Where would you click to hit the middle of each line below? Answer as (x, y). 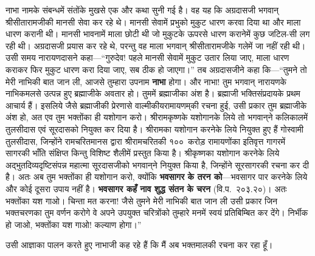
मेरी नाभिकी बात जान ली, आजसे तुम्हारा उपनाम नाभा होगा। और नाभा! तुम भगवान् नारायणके (146, 81)
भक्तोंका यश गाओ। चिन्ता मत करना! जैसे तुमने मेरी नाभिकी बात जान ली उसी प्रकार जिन (142, 200)
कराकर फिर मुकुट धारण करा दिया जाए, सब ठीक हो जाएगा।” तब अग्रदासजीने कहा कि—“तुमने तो (156, 69)
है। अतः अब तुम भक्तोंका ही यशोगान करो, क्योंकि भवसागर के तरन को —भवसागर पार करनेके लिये (157, 177)
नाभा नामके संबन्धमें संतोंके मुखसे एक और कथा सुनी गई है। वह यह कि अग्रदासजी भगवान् (142, 10)
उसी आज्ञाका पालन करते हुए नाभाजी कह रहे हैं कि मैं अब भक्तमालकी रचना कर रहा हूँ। (139, 245)
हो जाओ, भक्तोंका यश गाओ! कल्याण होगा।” (74, 224)
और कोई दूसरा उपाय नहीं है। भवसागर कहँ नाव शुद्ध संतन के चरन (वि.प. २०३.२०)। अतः (146, 188)
